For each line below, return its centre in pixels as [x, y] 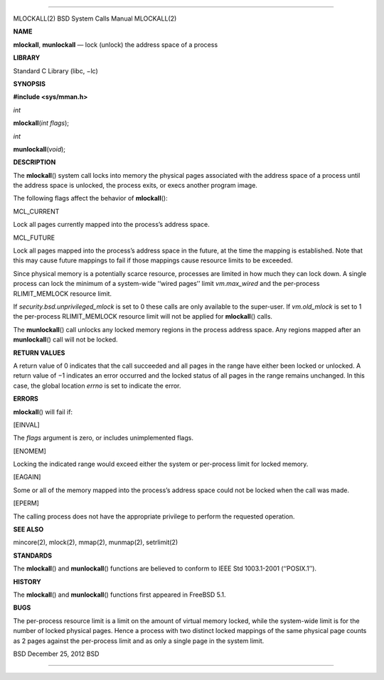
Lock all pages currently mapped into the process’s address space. [111, 225]
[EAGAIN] [27, 477]
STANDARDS [33, 556]
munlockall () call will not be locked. [65, 340]
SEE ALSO [28, 529]
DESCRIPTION [34, 162]
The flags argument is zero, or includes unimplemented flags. [103, 438]
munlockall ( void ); [39, 149]
